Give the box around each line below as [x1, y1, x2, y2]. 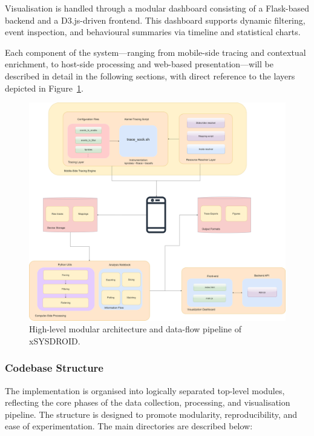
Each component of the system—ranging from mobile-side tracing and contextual [5, 45, 306, 58]
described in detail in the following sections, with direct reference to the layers [5, 69, 295, 82]
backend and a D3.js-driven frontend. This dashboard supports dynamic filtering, [5, 13, 306, 26]
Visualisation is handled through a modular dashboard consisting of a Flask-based [5, 2, 310, 14]
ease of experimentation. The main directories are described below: [5, 420, 253, 432]
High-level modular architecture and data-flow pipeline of [29, 323, 241, 335]
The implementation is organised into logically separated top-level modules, [5, 384, 285, 397]
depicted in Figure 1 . [5, 81, 83, 94]
